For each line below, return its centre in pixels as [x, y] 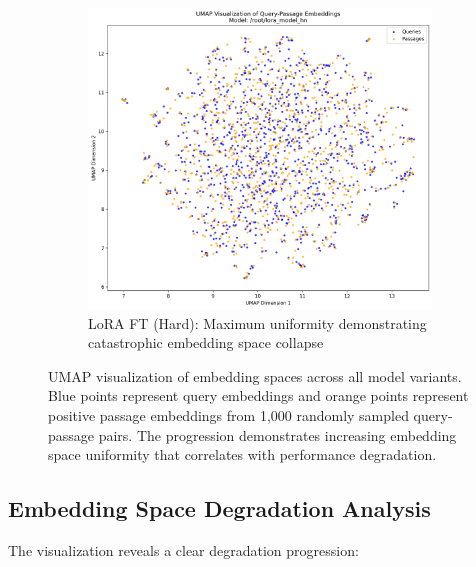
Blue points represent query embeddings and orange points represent [258, 395]
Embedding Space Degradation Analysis [219, 508]
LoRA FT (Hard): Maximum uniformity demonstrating [257, 322]
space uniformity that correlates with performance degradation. [242, 454]
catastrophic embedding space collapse [206, 342]
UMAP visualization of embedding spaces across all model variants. [255, 375]
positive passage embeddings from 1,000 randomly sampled [228, 414]
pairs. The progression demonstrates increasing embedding [277, 434]
